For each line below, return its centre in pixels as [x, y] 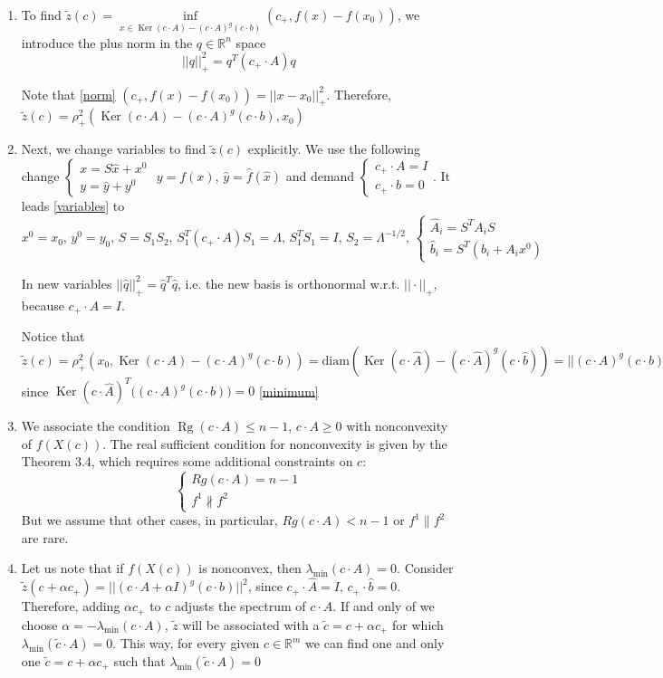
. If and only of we [384, 606]
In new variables [67, 283]
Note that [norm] [68, 94]
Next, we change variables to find [114, 149]
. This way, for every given [186, 643]
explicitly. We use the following [334, 149]
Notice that [53, 336]
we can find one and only [375, 643]
